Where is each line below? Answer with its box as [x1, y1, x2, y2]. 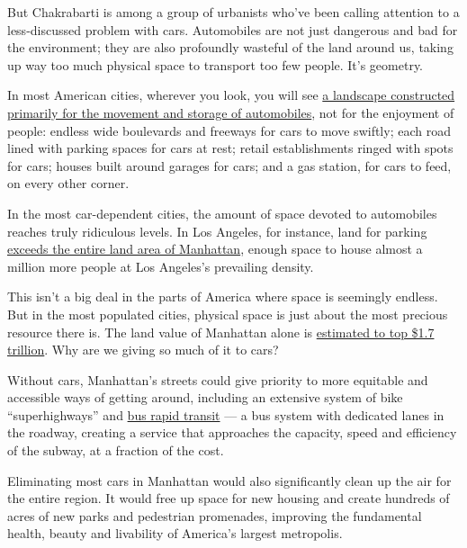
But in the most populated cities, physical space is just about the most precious [7, 304, 448, 323]
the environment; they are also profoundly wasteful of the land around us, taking [7, 38, 454, 57]
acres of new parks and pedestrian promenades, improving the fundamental [7, 506, 422, 525]
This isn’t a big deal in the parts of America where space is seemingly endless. [7, 287, 438, 306]
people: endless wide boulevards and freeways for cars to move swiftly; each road [7, 121, 451, 139]
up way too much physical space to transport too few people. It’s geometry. [7, 55, 424, 74]
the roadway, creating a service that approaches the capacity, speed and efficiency [7, 423, 457, 442]
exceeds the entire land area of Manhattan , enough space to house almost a [7, 239, 423, 258]
